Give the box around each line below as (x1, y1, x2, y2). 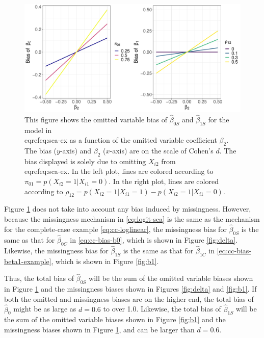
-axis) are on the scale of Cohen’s (110, 145, 214, 155)
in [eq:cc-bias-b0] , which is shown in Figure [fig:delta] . (70, 234, 238, 245)
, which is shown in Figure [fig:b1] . (51, 255, 159, 266)
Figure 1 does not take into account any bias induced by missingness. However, (4, 203, 251, 214)
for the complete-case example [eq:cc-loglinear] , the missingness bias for (4, 223, 227, 234)
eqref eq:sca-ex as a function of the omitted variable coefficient (24, 135, 217, 145)
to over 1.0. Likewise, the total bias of (103, 303, 221, 314)
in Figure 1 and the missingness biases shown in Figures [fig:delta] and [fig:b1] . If (4, 283, 257, 294)
